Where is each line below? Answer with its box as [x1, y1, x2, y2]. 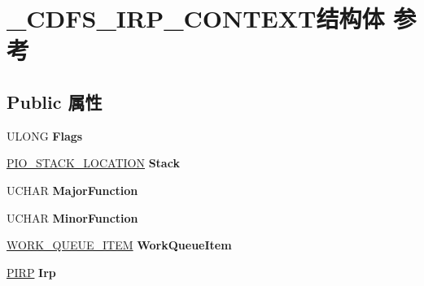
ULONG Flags [7, 127, 83, 144]
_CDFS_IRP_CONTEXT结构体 [7, 2, 385, 35]
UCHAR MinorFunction [7, 209, 138, 226]
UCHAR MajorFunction [7, 181, 138, 198]
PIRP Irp [7, 263, 56, 280]
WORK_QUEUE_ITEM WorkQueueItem [7, 236, 232, 253]
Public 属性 [7, 89, 103, 114]
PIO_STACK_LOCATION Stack [7, 154, 180, 171]
